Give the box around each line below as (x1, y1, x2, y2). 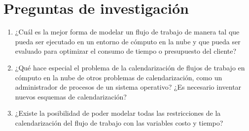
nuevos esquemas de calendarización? (15, 91, 127, 101)
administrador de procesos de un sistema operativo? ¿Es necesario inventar (15, 82, 242, 92)
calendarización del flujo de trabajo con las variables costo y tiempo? (15, 117, 223, 128)
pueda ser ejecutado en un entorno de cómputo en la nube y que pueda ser (15, 36, 241, 46)
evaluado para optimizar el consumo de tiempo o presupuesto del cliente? (15, 46, 237, 56)
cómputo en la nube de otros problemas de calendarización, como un (15, 72, 222, 82)
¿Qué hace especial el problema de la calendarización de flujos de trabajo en (15, 62, 245, 72)
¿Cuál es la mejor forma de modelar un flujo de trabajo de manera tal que (15, 27, 240, 37)
